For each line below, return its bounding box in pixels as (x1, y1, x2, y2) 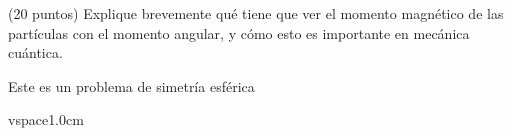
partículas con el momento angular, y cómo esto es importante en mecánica (8, 22, 470, 43)
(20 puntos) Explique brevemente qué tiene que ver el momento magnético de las (8, 3, 504, 23)
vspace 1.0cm (8, 109, 84, 130)
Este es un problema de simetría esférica (8, 75, 255, 96)
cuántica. (8, 42, 63, 63)
